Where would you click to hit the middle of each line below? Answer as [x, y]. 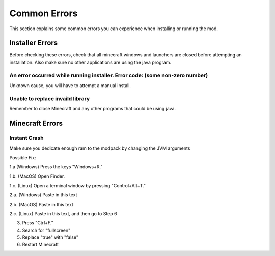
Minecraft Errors [36, 123]
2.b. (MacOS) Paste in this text [42, 204]
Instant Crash [26, 138]
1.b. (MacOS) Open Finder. [37, 176]
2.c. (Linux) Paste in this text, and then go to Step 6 [63, 214]
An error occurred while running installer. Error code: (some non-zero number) [109, 75]
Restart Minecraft [40, 244]
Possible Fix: [23, 157]
